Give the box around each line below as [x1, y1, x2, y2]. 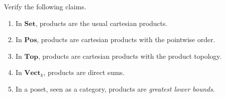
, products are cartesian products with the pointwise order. [37, 34, 215, 45]
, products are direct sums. [43, 67, 125, 77]
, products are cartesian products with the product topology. [38, 50, 222, 61]
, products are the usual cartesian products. [35, 18, 168, 28]
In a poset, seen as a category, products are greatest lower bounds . [15, 83, 215, 94]
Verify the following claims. [4, 1, 86, 11]
